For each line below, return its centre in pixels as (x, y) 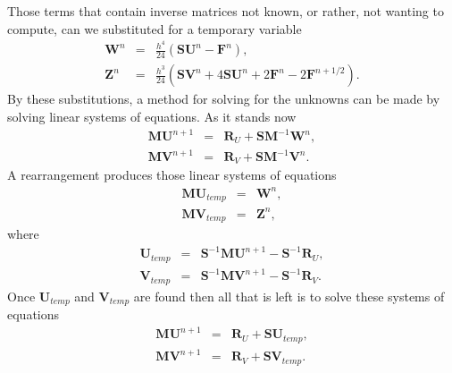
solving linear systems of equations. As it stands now (152, 116)
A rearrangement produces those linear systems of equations (172, 175)
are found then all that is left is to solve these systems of (289, 296)
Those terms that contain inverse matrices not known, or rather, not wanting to (226, 11)
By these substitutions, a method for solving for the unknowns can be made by (224, 99)
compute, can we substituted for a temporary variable (155, 28)
